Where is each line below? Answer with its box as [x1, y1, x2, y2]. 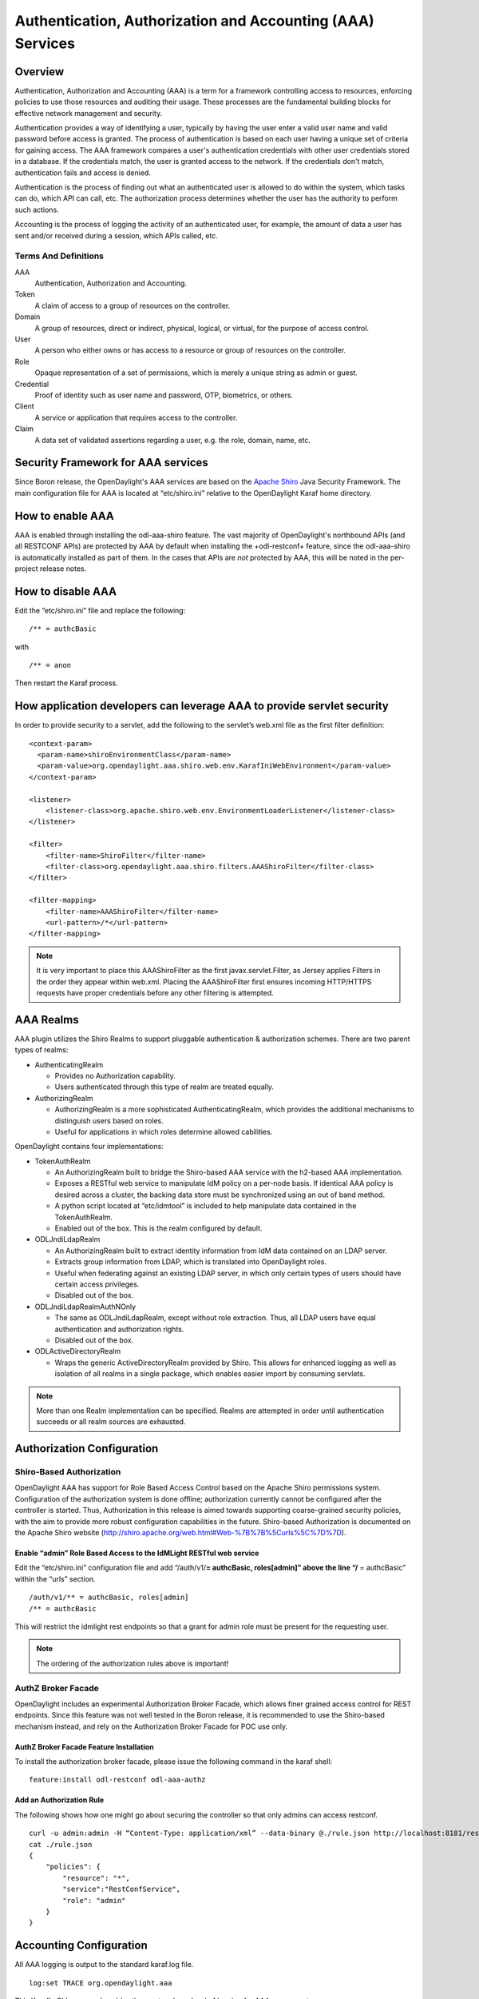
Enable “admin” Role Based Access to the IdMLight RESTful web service [14, 1548, 259, 1558]
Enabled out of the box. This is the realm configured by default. [54, 1223, 263, 1233]
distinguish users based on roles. [54, 1115, 164, 1125]
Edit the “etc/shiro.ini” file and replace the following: [14, 605, 186, 615]
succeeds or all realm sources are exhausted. [36, 1417, 186, 1426]
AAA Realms [14, 1012, 79, 1027]
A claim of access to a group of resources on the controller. [34, 301, 231, 310]
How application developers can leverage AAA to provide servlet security [14, 700, 389, 713]
